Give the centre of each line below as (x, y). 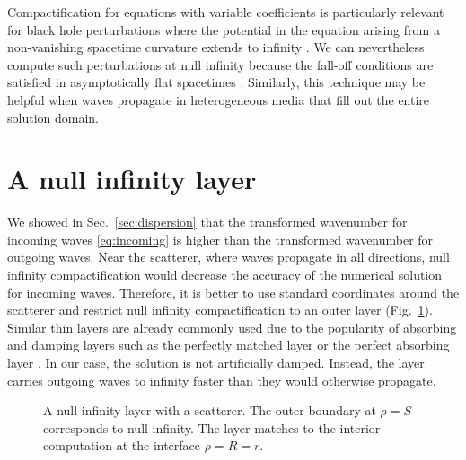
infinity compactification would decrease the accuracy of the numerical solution (225, 275)
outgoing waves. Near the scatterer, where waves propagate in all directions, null (229, 257)
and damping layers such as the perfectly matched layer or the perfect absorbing (229, 345)
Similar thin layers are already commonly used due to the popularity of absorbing (232, 327)
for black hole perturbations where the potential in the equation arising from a (224, 29)
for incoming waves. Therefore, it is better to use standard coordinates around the (233, 292)
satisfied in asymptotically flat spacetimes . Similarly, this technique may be (216, 82)
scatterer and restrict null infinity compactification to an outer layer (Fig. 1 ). (220, 310)
